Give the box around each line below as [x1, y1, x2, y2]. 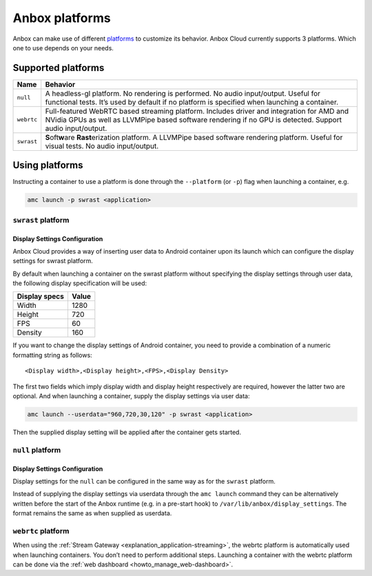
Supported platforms [12, 62, 105, 74]
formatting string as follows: [12, 351, 92, 359]
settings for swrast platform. [12, 257, 93, 265]
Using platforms [12, 159, 83, 172]
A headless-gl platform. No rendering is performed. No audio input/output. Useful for [45, 88, 320, 98]
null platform [12, 445, 61, 455]
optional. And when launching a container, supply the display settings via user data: [12, 392, 250, 400]
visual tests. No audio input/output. [45, 141, 159, 151]
